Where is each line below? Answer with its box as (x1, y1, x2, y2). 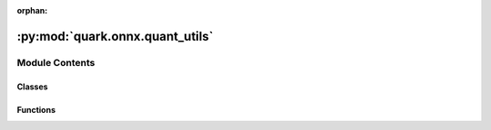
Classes (16, 81, 49, 92)
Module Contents (16, 56, 95, 69)
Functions (16, 104, 56, 115)
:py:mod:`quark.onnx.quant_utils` (16, 28, 214, 44)
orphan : (16, 5, 48, 15)
